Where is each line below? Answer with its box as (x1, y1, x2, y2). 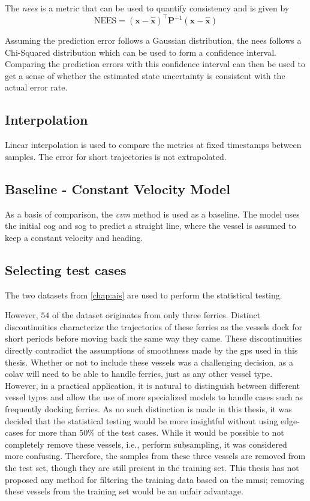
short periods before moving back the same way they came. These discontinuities (5, 332, 302, 345)
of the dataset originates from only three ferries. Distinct (52, 309, 261, 321)
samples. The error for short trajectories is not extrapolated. (5, 150, 227, 162)
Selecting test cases (5, 260, 127, 279)
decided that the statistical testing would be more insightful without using (5, 414, 278, 427)
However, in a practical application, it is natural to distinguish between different (5, 379, 300, 391)
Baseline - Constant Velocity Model (5, 179, 230, 198)
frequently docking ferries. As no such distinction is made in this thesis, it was (5, 402, 292, 415)
